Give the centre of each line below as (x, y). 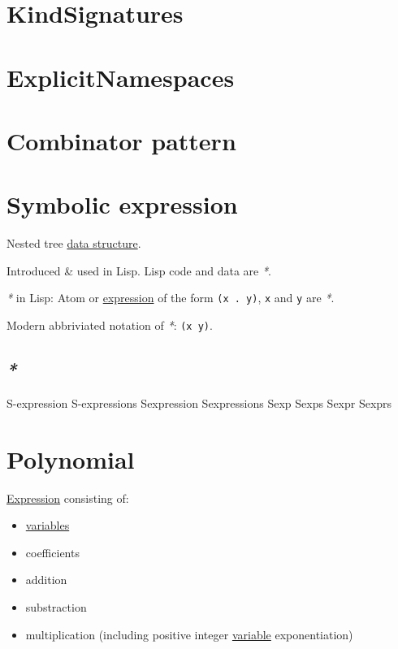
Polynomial (71, 459)
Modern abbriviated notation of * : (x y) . (110, 325)
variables (48, 525)
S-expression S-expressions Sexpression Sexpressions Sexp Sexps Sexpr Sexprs (199, 402)
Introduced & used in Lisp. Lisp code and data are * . (139, 270)
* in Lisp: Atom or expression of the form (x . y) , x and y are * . (171, 298)
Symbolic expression (122, 204)
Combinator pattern (121, 140)
